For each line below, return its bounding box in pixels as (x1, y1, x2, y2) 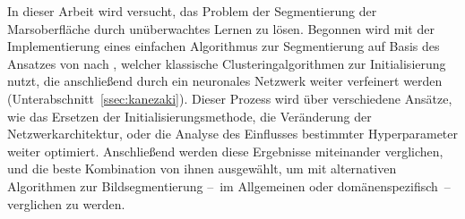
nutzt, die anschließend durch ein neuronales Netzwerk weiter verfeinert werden (7, 72, 443, 90)
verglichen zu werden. (7, 194, 125, 213)
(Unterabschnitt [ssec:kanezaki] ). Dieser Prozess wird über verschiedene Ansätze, (7, 88, 452, 107)
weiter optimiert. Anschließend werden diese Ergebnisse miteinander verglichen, (7, 141, 443, 160)
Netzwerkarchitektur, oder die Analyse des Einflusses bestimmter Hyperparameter (7, 124, 459, 143)
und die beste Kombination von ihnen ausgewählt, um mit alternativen (7, 159, 397, 178)
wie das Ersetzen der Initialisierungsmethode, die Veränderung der (7, 106, 372, 125)
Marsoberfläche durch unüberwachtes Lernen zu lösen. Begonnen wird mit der (7, 19, 435, 38)
